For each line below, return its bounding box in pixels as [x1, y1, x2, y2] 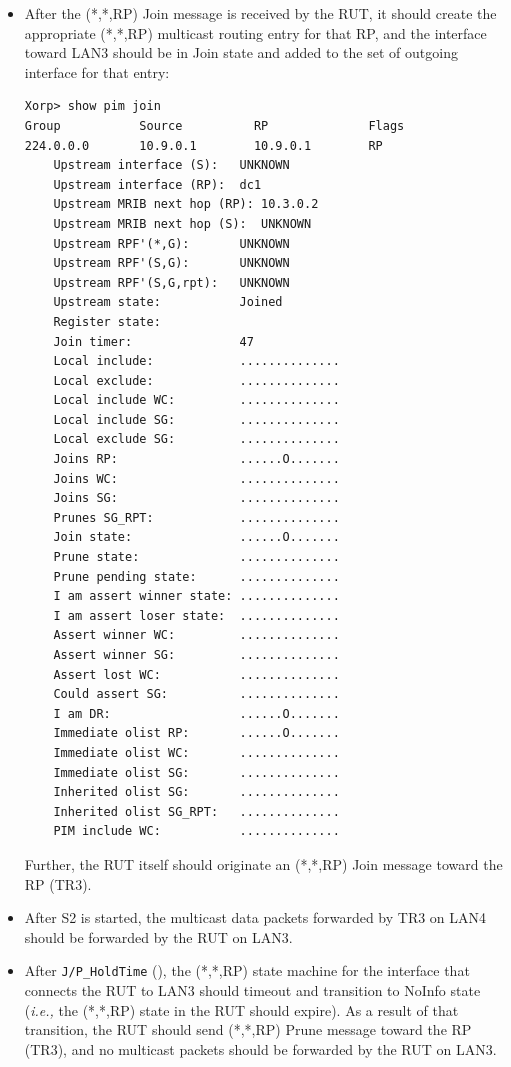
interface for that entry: [24, 61, 170, 82]
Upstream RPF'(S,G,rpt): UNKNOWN [53, 275, 290, 290]
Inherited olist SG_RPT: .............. [53, 804, 340, 819]
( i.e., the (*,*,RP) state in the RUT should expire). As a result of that [24, 999, 459, 1020]
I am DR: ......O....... [53, 706, 340, 721]
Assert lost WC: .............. [53, 667, 340, 682]
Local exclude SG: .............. [53, 432, 340, 447]
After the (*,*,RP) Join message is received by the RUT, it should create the [24, 3, 497, 23]
